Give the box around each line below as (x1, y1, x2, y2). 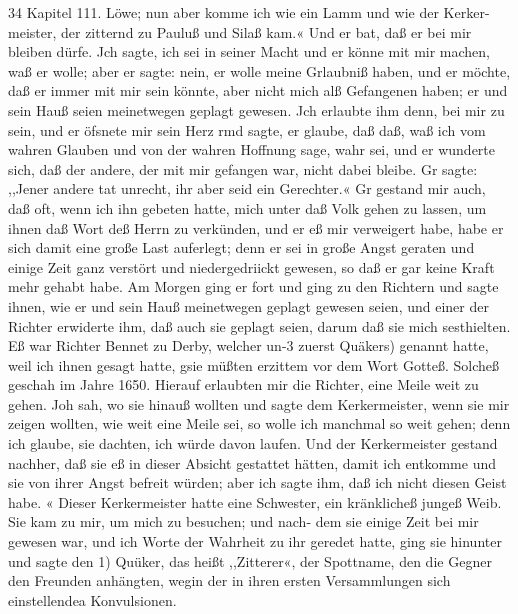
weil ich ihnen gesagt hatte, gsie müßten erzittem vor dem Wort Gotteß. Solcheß (8, 354, 500, 375)
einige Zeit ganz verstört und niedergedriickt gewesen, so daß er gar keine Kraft (8, 256, 495, 277)
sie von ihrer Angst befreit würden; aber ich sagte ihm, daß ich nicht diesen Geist (8, 472, 507, 493)
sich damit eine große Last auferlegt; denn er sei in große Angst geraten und (8, 237, 475, 258)
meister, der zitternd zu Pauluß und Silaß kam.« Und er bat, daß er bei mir (8, 21, 472, 42)
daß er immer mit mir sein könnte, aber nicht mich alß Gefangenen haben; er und (8, 80, 508, 101)
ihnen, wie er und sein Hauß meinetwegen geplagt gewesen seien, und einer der (8, 295, 489, 316)
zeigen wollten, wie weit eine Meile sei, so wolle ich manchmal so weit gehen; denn (8, 413, 511, 434)
